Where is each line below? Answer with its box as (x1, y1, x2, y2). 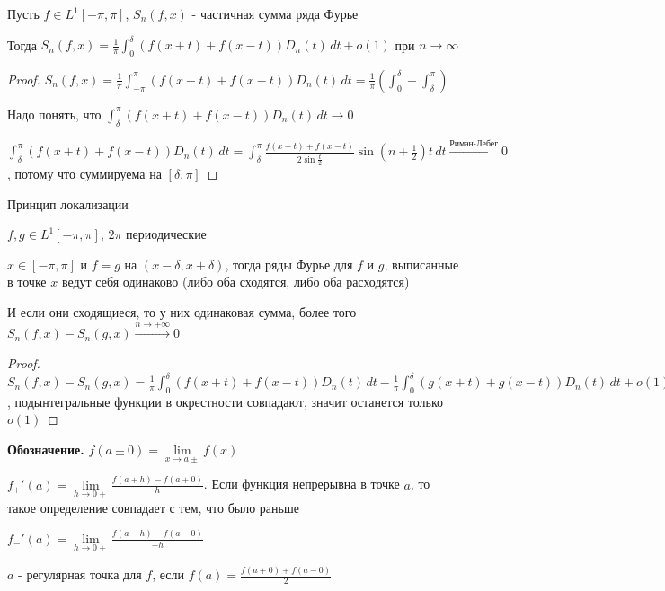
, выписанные (384, 254, 459, 273)
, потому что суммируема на (7, 164, 162, 183)
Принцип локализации (7, 194, 129, 213)
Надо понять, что (7, 104, 102, 123)
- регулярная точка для (18, 565, 142, 584)
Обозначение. (7, 440, 84, 459)
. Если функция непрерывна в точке (203, 474, 400, 493)
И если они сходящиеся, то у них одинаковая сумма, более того (7, 303, 357, 321)
